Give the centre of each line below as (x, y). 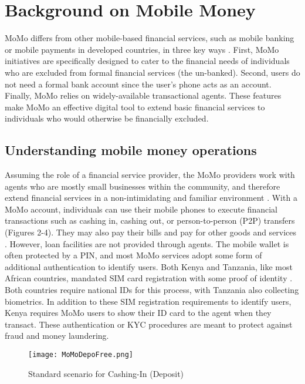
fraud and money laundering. (57, 336)
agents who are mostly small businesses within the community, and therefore (143, 186)
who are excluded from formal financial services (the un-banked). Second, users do (152, 72)
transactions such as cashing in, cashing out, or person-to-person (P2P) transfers (150, 220)
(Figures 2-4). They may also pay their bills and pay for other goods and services (151, 232)
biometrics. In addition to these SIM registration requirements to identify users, (148, 301)
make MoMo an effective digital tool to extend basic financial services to (135, 107)
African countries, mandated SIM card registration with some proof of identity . (149, 278)
